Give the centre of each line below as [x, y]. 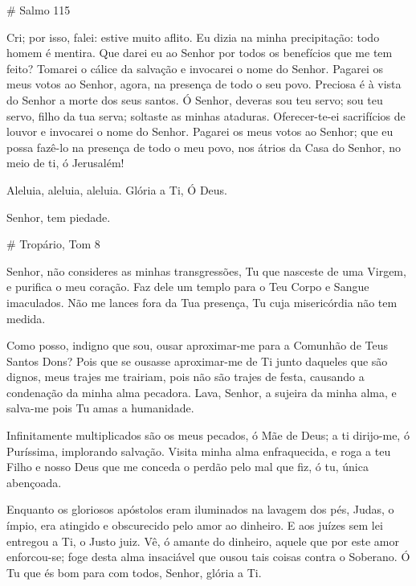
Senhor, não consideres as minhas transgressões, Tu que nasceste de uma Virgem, [206, 270]
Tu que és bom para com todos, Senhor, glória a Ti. [134, 572]
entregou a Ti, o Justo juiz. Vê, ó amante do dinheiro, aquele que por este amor [203, 541]
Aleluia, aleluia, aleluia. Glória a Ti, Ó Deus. [117, 189]
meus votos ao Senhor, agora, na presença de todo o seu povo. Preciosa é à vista [204, 84]
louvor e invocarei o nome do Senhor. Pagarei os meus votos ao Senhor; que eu [200, 131]
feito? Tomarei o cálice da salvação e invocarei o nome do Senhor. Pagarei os [195, 68]
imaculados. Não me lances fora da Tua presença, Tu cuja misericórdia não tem [202, 302]
